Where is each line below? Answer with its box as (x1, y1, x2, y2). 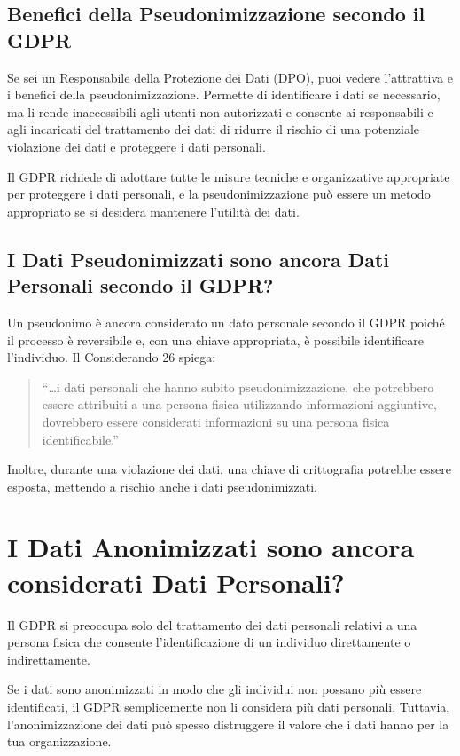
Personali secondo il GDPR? (7, 272, 274, 299)
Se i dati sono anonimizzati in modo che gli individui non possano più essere (7, 680, 422, 698)
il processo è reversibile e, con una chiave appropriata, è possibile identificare (7, 330, 424, 349)
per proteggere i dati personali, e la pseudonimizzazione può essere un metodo (7, 185, 431, 203)
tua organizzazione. (7, 732, 112, 751)
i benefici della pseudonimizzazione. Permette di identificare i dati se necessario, (7, 85, 441, 104)
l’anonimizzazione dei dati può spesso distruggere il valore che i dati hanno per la (7, 714, 449, 733)
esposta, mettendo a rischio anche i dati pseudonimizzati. (7, 476, 317, 495)
